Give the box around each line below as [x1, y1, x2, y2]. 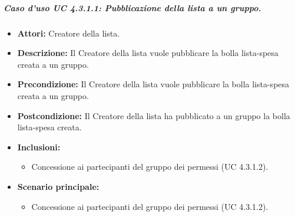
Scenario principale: [17, 180, 100, 192]
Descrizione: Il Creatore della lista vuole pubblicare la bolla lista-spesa [17, 47, 279, 59]
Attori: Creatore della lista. [17, 27, 120, 39]
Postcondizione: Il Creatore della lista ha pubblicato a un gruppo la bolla [17, 109, 290, 121]
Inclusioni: [17, 140, 61, 153]
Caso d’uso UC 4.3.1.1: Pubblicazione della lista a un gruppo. [4, 1, 261, 14]
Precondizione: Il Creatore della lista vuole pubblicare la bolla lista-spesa [17, 78, 290, 90]
